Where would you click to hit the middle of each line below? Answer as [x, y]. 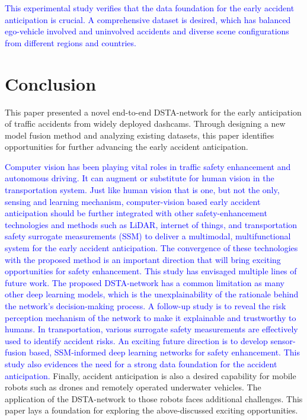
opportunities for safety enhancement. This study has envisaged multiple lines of [151, 271]
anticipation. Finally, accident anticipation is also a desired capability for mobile [151, 375]
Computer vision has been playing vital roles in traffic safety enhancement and [148, 166]
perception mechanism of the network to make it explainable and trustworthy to [151, 317]
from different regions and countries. [71, 42]
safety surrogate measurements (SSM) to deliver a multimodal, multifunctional [148, 236]
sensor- [283, 340]
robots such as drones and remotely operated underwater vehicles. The [133, 387]
